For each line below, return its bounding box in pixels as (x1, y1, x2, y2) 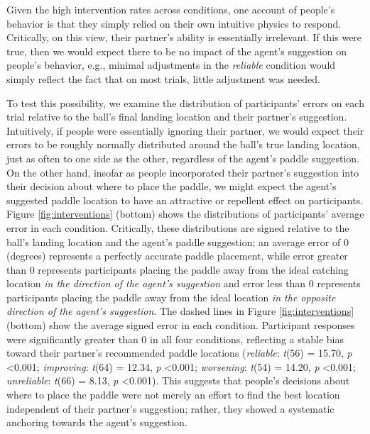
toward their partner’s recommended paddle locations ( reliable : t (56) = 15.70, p (6, 345, 352, 360)
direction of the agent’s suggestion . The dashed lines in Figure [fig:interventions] (6, 304, 354, 318)
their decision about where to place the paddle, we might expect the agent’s (6, 179, 337, 194)
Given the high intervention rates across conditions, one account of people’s (6, 2, 335, 16)
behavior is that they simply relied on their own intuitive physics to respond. (6, 16, 342, 30)
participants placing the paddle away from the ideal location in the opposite (6, 289, 336, 304)
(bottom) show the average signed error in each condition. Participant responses (6, 318, 355, 333)
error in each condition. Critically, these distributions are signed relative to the (6, 220, 349, 235)
